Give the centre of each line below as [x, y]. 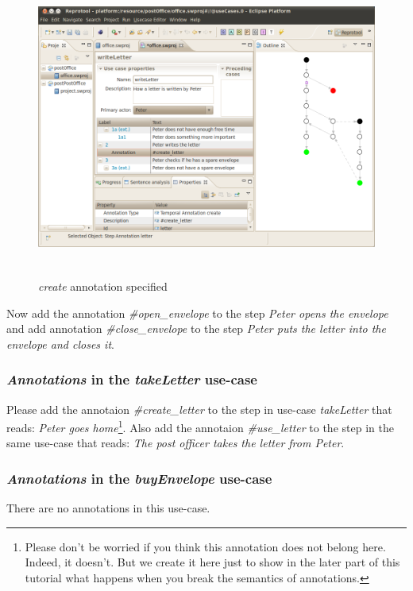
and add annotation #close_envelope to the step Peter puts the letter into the [196, 328]
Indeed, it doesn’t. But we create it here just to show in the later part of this [212, 562]
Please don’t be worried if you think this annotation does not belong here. [205, 546]
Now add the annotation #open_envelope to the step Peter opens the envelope [197, 313]
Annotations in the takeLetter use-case [132, 379]
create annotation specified [103, 286]
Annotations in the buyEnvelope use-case [139, 478]
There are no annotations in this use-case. [108, 508]
